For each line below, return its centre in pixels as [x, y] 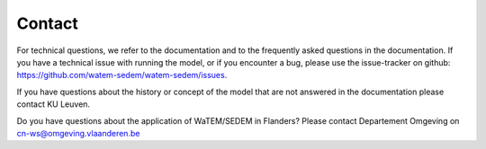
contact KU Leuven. [53, 104]
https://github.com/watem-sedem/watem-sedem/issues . [122, 75]
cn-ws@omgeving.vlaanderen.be [78, 133]
